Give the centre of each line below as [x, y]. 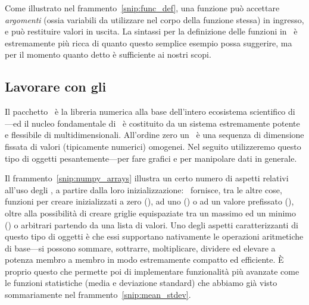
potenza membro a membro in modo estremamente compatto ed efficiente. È [144, 260]
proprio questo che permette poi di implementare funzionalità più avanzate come [152, 271]
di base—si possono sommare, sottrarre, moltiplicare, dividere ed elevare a [140, 248]
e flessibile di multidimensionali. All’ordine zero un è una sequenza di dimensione [154, 135]
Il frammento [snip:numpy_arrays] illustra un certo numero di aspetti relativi [147, 178]
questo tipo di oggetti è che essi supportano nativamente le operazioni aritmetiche [154, 236]
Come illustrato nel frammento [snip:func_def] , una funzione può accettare [142, 8]
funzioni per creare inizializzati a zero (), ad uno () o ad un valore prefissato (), [149, 201]
